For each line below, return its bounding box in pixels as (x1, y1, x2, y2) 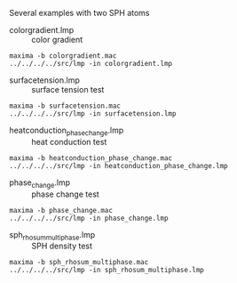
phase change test (31, 189, 99, 199)
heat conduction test (31, 136, 107, 147)
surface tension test (31, 85, 105, 94)
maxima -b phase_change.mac (9, 206, 114, 214)
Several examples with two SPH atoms (9, 8, 150, 18)
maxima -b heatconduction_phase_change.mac (9, 153, 173, 163)
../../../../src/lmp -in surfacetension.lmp (9, 109, 177, 118)
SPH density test (31, 240, 93, 252)
